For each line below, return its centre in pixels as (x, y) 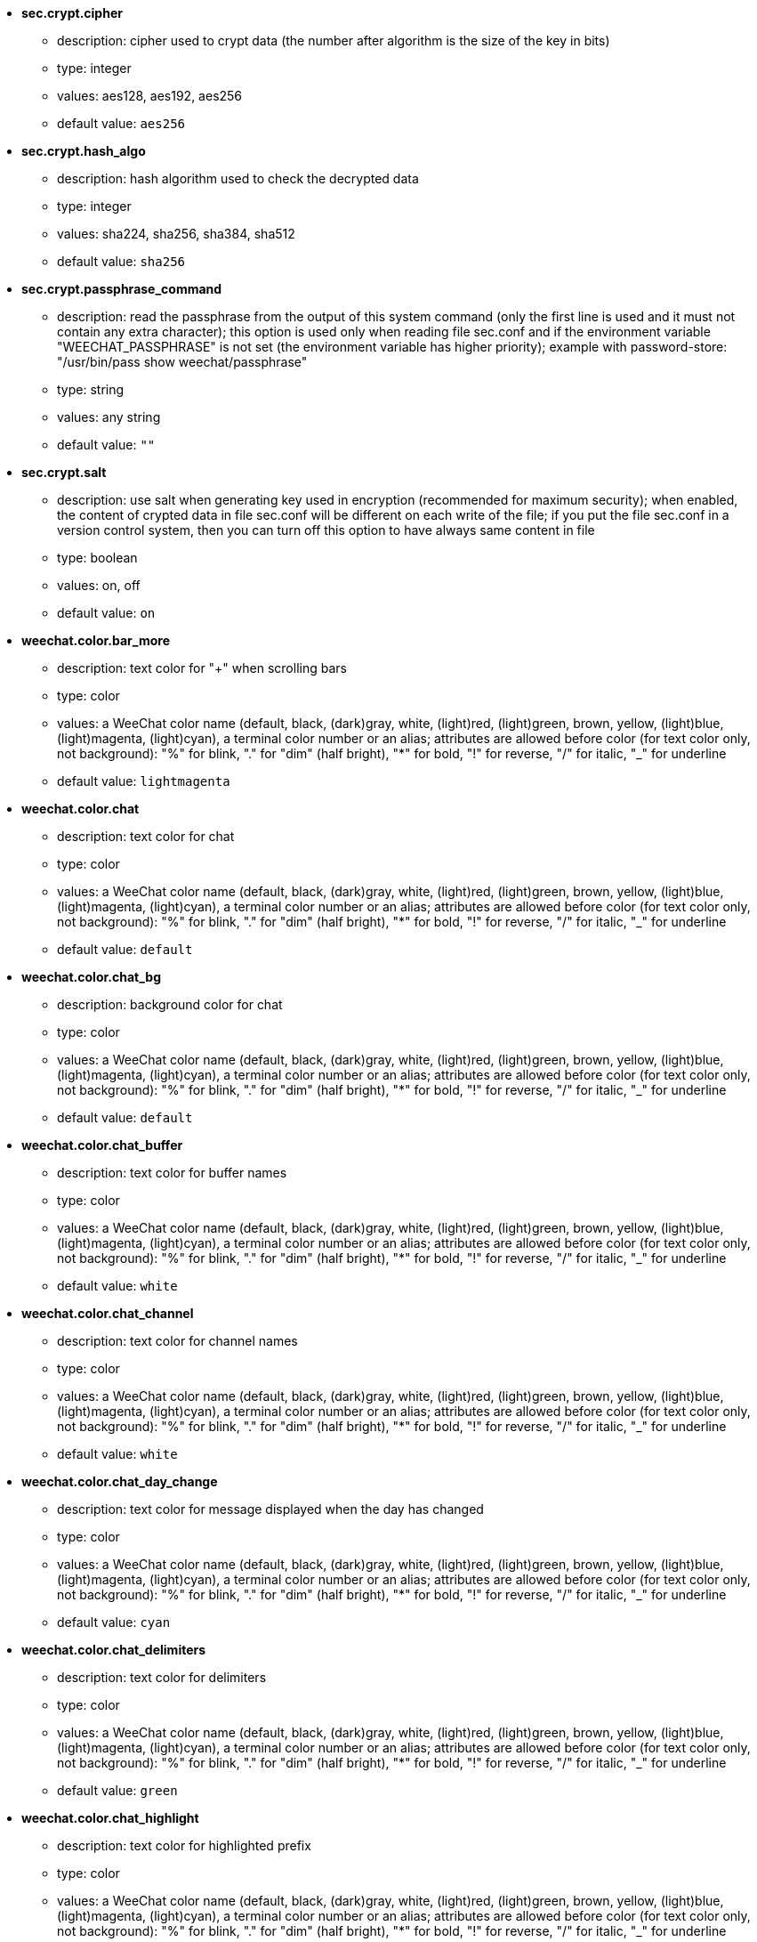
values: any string (109, 417)
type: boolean (97, 558)
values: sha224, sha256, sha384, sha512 (176, 234)
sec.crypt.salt (64, 472)
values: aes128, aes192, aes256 (150, 96)
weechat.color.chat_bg (91, 977)
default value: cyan (114, 1622)
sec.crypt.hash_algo (84, 151)
